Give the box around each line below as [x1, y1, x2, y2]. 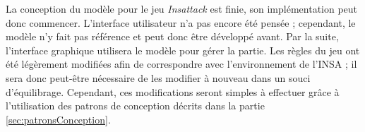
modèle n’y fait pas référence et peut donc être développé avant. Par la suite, [6, 29, 339, 44]
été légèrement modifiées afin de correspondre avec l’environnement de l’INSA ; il [6, 56, 357, 71]
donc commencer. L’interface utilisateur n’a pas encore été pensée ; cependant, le [6, 15, 356, 30]
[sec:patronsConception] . [6, 112, 111, 126]
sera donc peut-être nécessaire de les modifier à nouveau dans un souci [6, 70, 311, 85]
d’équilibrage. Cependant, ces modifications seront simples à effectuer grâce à [6, 84, 340, 99]
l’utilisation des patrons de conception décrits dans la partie [6, 98, 265, 113]
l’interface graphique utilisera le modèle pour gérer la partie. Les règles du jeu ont [6, 42, 360, 57]
